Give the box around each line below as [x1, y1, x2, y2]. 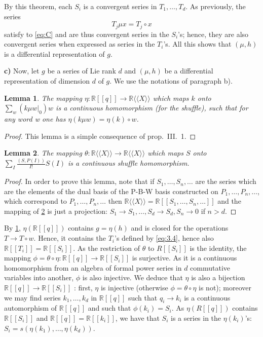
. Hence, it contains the [33, 233, 106, 243]
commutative [190, 262, 230, 273]
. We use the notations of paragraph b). [109, 76, 233, 86]
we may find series [4, 292, 61, 303]
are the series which [195, 176, 256, 186]
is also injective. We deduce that [82, 272, 183, 283]
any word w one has [4, 114, 66, 124]
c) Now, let [4, 65, 40, 76]
